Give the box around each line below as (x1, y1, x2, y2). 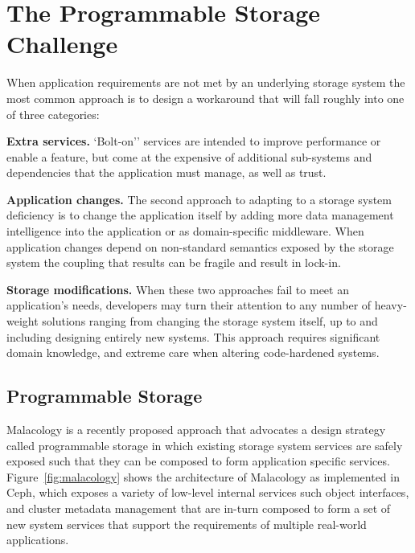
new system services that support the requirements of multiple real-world (6, 515, 367, 532)
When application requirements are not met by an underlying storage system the (6, 74, 405, 91)
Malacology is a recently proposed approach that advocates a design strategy (6, 421, 386, 438)
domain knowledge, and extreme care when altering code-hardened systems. (6, 344, 380, 361)
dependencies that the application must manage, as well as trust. (6, 164, 327, 181)
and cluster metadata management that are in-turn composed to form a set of (6, 499, 391, 516)
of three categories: (6, 105, 100, 122)
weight (6, 313, 39, 330)
